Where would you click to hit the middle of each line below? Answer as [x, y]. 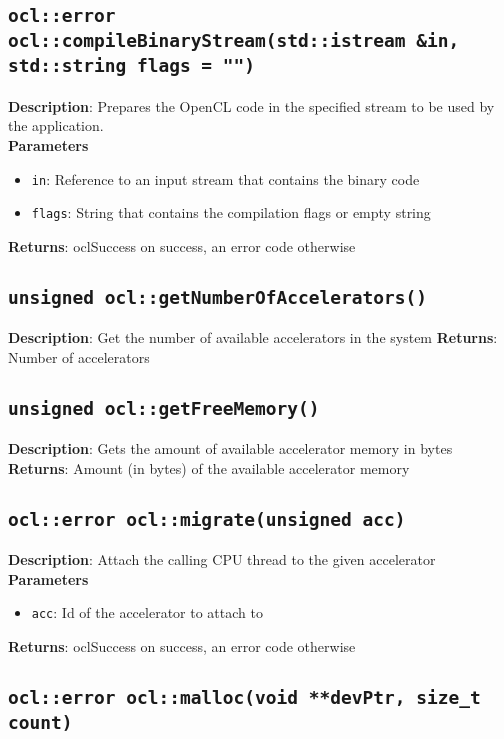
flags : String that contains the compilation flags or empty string [231, 212]
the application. [56, 125]
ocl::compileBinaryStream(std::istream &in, [234, 41]
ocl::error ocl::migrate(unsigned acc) [207, 519]
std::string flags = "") [132, 66]
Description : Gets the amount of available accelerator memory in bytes [230, 448]
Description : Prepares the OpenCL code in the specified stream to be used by [251, 105]
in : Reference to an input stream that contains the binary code [225, 178]
